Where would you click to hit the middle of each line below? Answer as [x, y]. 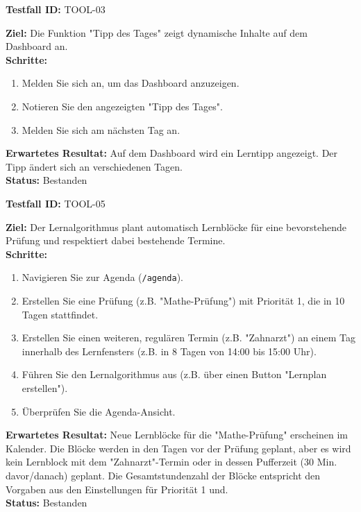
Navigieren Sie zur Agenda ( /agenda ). [103, 277]
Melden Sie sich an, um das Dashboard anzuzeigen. [131, 83]
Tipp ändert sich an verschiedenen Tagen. [94, 166]
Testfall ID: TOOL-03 [56, 9]
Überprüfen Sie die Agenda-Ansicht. [99, 411]
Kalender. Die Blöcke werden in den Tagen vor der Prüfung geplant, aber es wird [178, 448]
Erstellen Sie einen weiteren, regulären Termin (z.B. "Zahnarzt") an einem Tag [188, 338]
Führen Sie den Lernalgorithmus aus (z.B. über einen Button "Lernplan [174, 374]
